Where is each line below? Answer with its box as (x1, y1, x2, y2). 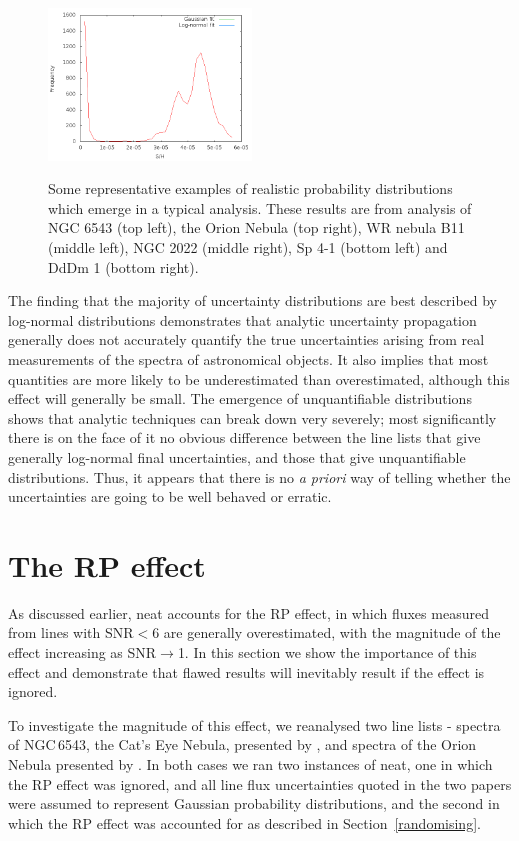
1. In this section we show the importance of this (177, 642, 477, 663)
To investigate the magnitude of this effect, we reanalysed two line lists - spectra (8, 714, 501, 735)
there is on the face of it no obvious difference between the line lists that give (8, 427, 481, 448)
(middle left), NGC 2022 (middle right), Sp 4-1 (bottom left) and (48, 237, 448, 257)
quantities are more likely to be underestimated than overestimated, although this (8, 368, 510, 389)
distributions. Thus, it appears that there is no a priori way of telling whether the (8, 466, 511, 487)
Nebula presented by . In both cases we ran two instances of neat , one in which (8, 754, 493, 774)
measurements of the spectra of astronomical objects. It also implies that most (8, 348, 489, 369)
